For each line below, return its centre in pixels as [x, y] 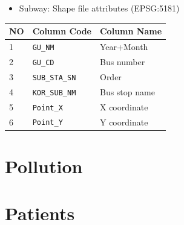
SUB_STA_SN [54, 78]
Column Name [131, 31]
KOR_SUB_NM [54, 93]
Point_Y [48, 123]
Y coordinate [124, 122]
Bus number [122, 61]
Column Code [62, 31]
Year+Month [124, 46]
